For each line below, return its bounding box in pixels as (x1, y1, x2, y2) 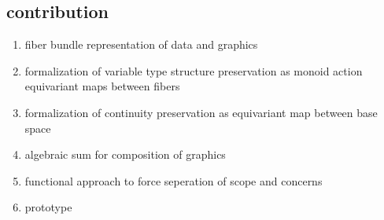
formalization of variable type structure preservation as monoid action (24, 62, 363, 79)
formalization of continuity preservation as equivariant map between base (24, 104, 378, 120)
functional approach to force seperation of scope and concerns (24, 172, 323, 189)
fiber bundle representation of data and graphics (24, 36, 258, 53)
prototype (24, 199, 72, 215)
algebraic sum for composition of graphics (24, 146, 226, 163)
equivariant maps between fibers (24, 78, 180, 94)
